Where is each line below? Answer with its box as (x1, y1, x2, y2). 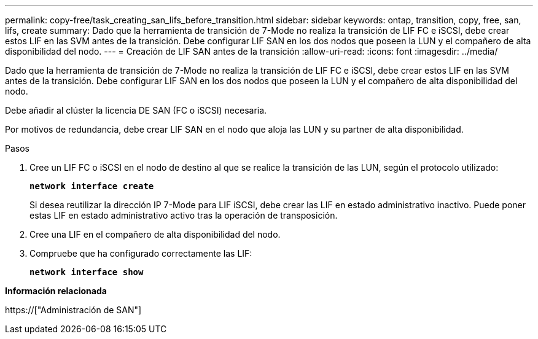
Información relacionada (5, 286, 107, 296)
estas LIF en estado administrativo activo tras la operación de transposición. (29, 210, 338, 220)
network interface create (29, 181, 154, 191)
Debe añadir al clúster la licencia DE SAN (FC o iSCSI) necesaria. (5, 105, 267, 115)
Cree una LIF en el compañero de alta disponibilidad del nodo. (29, 229, 281, 240)
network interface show (29, 267, 144, 277)
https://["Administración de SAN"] (5, 305, 142, 315)
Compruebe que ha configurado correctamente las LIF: (29, 248, 252, 259)
